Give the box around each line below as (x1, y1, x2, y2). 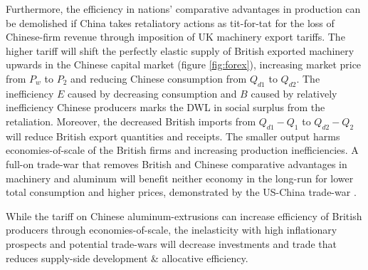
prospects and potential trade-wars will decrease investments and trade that (6, 236, 337, 251)
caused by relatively (251, 85, 337, 100)
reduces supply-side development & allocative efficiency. (6, 250, 248, 265)
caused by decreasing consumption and (67, 85, 237, 100)
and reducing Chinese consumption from (70, 71, 247, 85)
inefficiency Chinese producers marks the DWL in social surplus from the (6, 100, 325, 115)
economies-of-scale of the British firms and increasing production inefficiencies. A (6, 142, 359, 157)
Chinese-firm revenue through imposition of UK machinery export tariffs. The (6, 29, 345, 44)
